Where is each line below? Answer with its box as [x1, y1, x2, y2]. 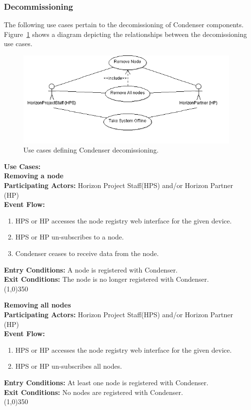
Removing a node [4, 171, 64, 181]
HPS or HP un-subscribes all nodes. [15, 361, 122, 371]
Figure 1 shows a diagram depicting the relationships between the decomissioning [4, 29, 247, 39]
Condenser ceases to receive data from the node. [15, 248, 159, 258]
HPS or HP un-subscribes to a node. [15, 232, 124, 242]
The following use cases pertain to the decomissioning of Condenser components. [4, 19, 244, 30]
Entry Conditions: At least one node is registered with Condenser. [4, 377, 209, 387]
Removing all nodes [4, 300, 71, 310]
